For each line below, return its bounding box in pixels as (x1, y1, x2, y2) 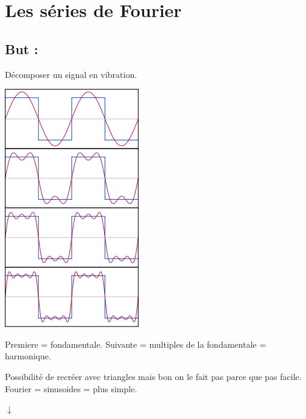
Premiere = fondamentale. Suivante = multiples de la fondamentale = (5, 337, 266, 350)
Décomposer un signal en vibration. (5, 68, 137, 80)
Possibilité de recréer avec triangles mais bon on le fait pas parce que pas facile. (5, 370, 302, 382)
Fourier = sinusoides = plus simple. (5, 382, 137, 395)
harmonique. (5, 350, 51, 362)
